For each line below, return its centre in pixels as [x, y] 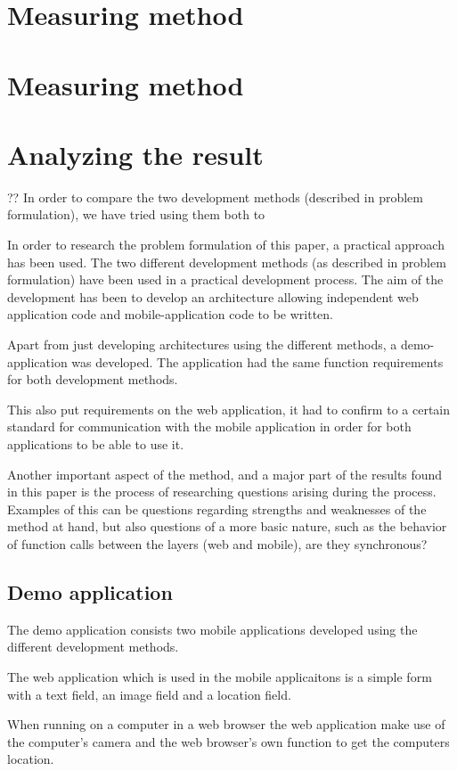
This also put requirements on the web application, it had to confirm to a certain [228, 409]
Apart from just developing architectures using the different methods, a [202, 344]
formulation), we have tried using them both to [136, 214]
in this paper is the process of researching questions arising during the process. [222, 492]
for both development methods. [93, 379]
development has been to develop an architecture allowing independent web [213, 296]
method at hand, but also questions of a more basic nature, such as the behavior [227, 526]
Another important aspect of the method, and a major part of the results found [225, 474]
